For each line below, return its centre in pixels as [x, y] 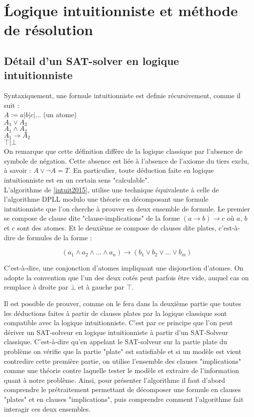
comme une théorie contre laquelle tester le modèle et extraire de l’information [122, 370]
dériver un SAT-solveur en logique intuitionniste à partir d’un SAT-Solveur [116, 332]
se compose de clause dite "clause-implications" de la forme [92, 218]
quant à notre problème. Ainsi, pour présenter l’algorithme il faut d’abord [115, 380]
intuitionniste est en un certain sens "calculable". [77, 180]
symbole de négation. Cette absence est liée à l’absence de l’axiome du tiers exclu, [127, 160]
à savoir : [18, 170]
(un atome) [60, 115]
